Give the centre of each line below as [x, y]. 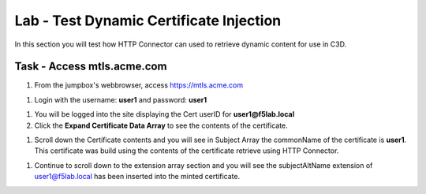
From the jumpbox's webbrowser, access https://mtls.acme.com [139, 85]
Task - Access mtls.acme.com [91, 67]
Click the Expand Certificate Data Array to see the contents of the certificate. [161, 125]
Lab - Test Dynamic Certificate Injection [148, 21]
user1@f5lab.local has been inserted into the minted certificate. [137, 177]
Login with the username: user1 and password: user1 [121, 99]
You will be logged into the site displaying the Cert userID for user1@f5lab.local [164, 114]
